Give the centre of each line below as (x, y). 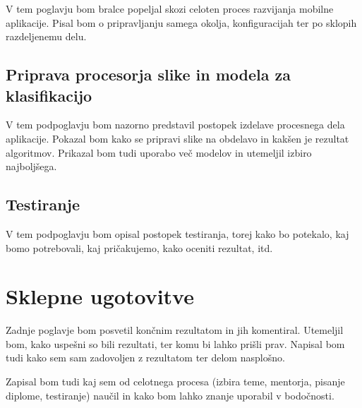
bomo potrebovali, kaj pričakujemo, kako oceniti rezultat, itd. (139, 247)
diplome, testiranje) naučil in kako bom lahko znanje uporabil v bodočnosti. (170, 395)
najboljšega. (31, 166)
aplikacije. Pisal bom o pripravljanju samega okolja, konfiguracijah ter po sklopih (181, 22)
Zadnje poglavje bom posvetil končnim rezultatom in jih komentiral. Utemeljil (175, 330)
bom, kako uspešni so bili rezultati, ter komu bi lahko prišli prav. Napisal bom (175, 343)
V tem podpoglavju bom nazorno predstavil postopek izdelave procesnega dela (175, 125)
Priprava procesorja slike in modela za (148, 74)
